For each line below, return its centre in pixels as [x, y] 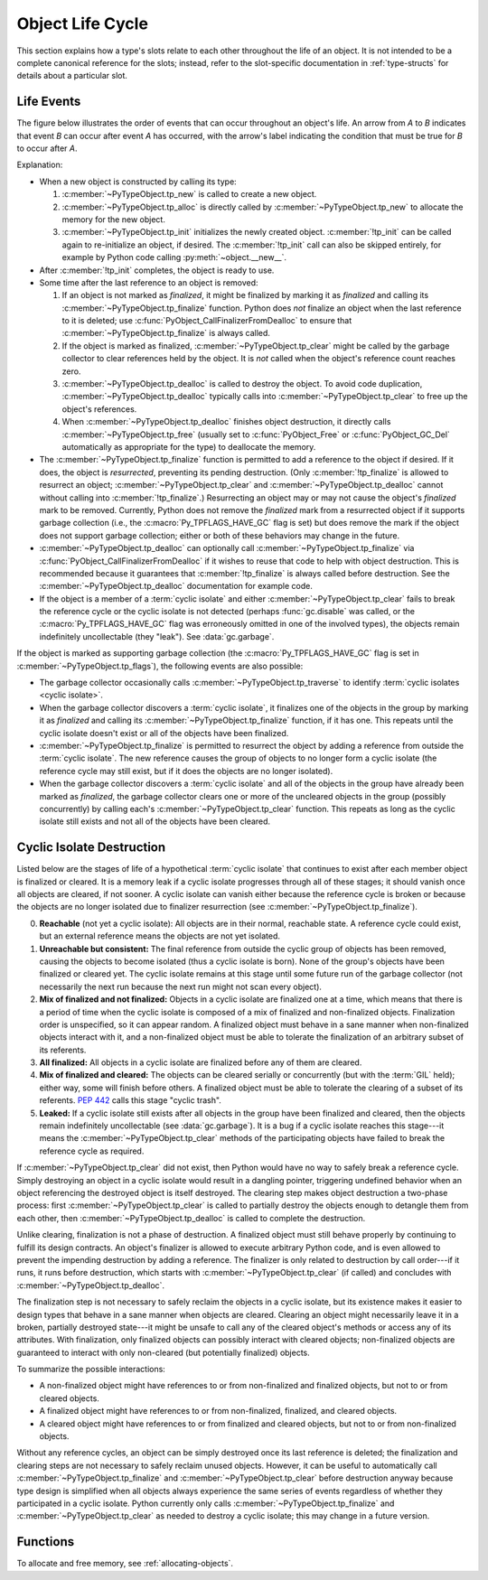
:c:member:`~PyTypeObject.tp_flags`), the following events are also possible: [160, 666]
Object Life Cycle [83, 23]
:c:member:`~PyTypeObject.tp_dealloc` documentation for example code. [176, 586]
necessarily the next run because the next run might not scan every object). [181, 986]
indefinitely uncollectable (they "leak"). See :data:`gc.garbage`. [157, 636]
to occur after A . [47, 148]
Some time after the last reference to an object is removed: [149, 282]
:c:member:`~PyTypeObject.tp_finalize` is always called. [166, 333]
